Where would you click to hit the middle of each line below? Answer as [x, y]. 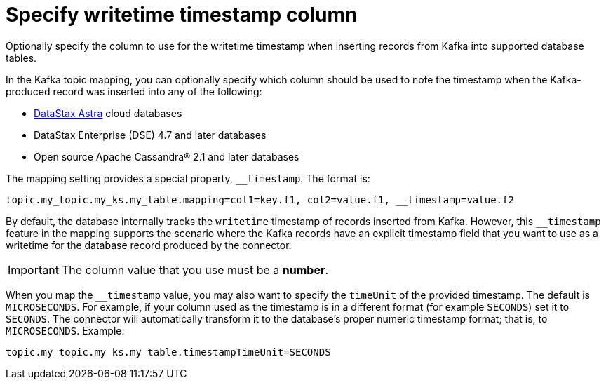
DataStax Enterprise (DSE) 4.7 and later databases [150, 135]
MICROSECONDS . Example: [65, 330]
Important [33, 270]
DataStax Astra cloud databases [108, 113]
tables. [21, 58]
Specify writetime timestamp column [182, 15]
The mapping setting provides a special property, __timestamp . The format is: [188, 178]
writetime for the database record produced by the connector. [149, 245]
